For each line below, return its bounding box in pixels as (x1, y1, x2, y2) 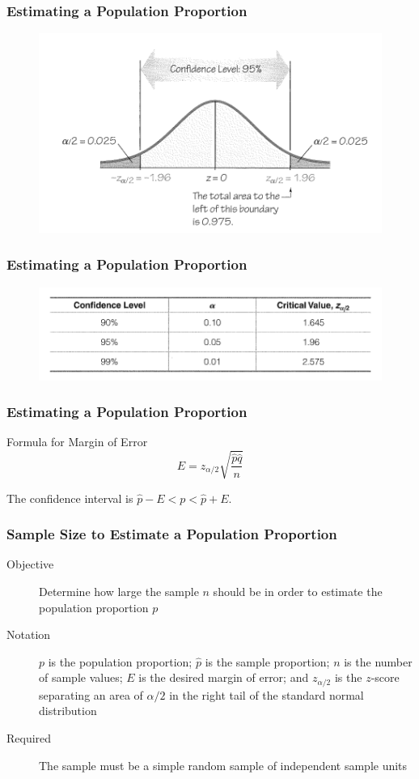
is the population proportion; (48, 653, 193, 670)
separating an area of (39, 686, 143, 703)
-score (370, 669, 400, 686)
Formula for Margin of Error (6, 433, 148, 450)
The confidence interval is (6, 489, 133, 506)
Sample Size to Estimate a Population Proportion (6, 524, 337, 544)
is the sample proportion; (205, 653, 330, 670)
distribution (39, 702, 97, 719)
